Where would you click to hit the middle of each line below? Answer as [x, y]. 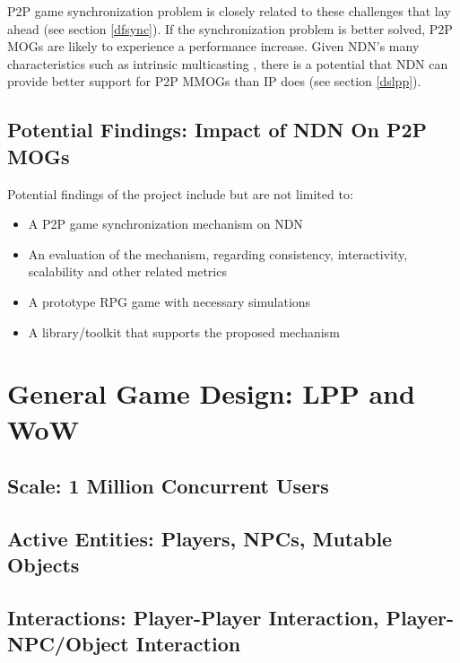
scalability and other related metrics [127, 271]
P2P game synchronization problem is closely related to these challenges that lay [229, 11]
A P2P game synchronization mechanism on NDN [165, 224]
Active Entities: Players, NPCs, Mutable [200, 538]
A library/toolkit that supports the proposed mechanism [184, 331]
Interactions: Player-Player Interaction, [193, 618]
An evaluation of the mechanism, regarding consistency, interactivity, [218, 253]
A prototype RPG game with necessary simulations [169, 301]
